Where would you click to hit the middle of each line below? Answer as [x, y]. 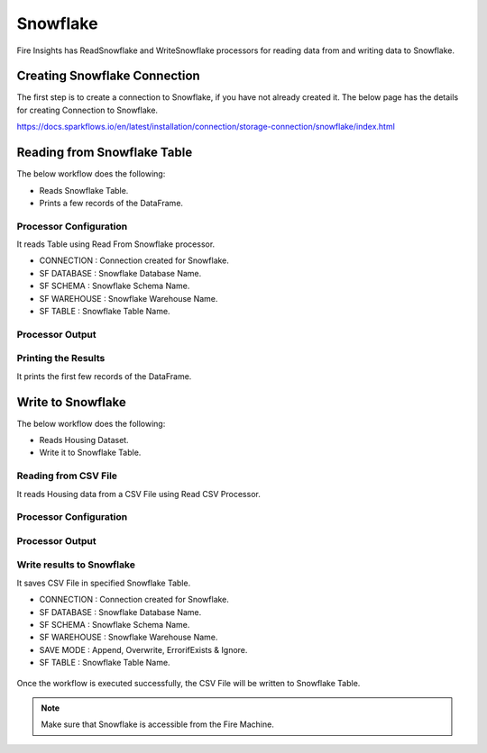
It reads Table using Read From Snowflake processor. [116, 244]
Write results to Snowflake [76, 565]
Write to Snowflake [71, 402]
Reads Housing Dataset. [84, 440]
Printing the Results [61, 358]
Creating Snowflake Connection [108, 76]
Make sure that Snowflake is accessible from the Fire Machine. [157, 724]
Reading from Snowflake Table [105, 153]
